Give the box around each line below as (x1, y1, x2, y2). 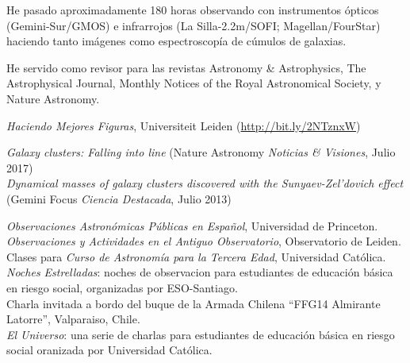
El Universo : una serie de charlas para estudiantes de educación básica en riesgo (6, 326, 395, 342)
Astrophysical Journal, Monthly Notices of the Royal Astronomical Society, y (6, 75, 381, 91)
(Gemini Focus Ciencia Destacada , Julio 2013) (6, 190, 232, 207)
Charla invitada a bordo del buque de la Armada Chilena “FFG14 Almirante (6, 295, 381, 311)
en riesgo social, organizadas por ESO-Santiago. (6, 279, 238, 295)
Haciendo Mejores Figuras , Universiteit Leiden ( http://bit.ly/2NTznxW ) (6, 117, 361, 133)
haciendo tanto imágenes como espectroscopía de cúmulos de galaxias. (6, 33, 347, 49)
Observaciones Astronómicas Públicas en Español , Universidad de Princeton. (6, 217, 378, 234)
